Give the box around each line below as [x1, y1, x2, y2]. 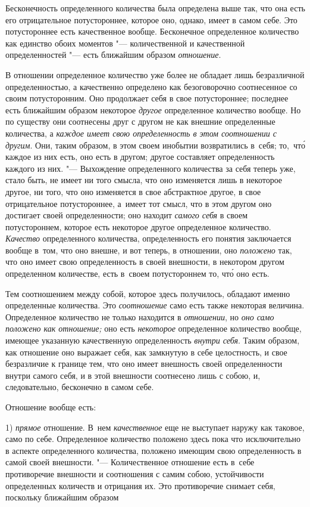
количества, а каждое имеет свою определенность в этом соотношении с [5, 126, 277, 139]
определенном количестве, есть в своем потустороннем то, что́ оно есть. [5, 267, 270, 280]
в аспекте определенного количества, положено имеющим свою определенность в [5, 444, 302, 456]
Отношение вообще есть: [5, 401, 96, 413]
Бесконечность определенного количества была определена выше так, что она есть [5, 2, 305, 14]
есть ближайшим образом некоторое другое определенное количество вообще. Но [5, 103, 301, 116]
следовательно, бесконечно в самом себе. [5, 381, 154, 393]
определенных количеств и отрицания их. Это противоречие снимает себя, [5, 479, 275, 491]
